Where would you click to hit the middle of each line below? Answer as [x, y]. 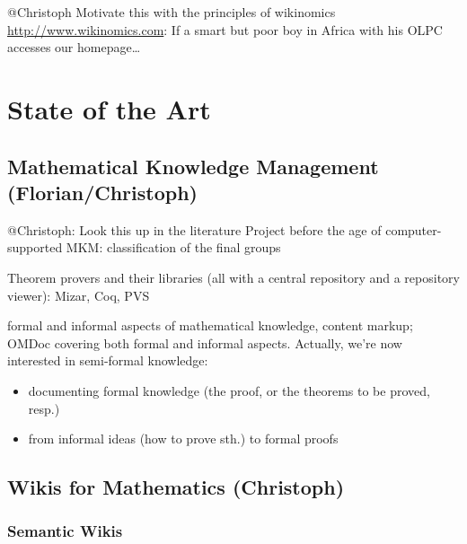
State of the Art [109, 108]
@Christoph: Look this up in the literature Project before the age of [194, 229]
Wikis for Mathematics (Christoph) [176, 487]
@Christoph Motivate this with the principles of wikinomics [172, 12]
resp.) [44, 408]
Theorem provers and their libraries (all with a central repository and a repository [233, 277]
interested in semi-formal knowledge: [108, 360]
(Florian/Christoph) [102, 192]
